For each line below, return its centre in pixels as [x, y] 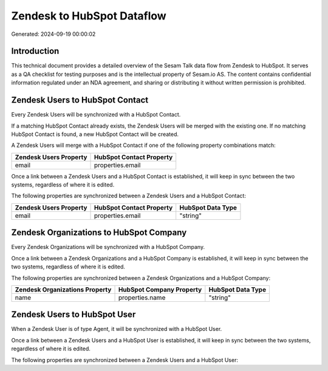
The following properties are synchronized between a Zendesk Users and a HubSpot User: [125, 360]
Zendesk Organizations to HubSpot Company [99, 233]
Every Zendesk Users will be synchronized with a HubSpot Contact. [96, 115]
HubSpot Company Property [160, 290]
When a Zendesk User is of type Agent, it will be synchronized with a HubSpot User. [117, 329]
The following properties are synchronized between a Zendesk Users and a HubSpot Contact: [128, 196]
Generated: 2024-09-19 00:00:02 [53, 34]
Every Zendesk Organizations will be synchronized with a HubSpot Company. [108, 247]
